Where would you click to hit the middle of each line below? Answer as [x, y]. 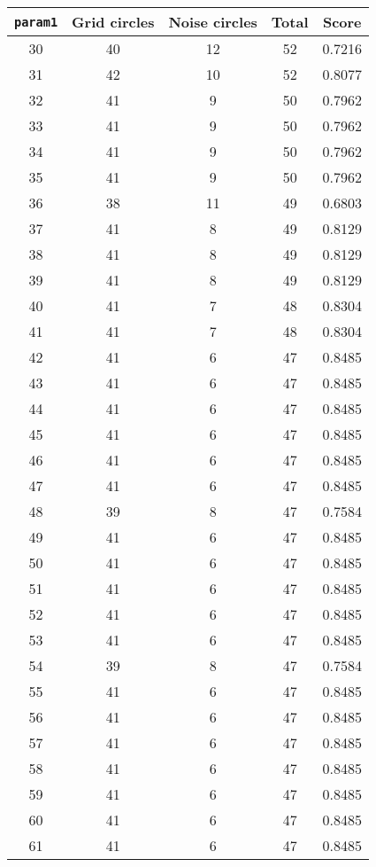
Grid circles [113, 22]
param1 [36, 22]
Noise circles [213, 22]
